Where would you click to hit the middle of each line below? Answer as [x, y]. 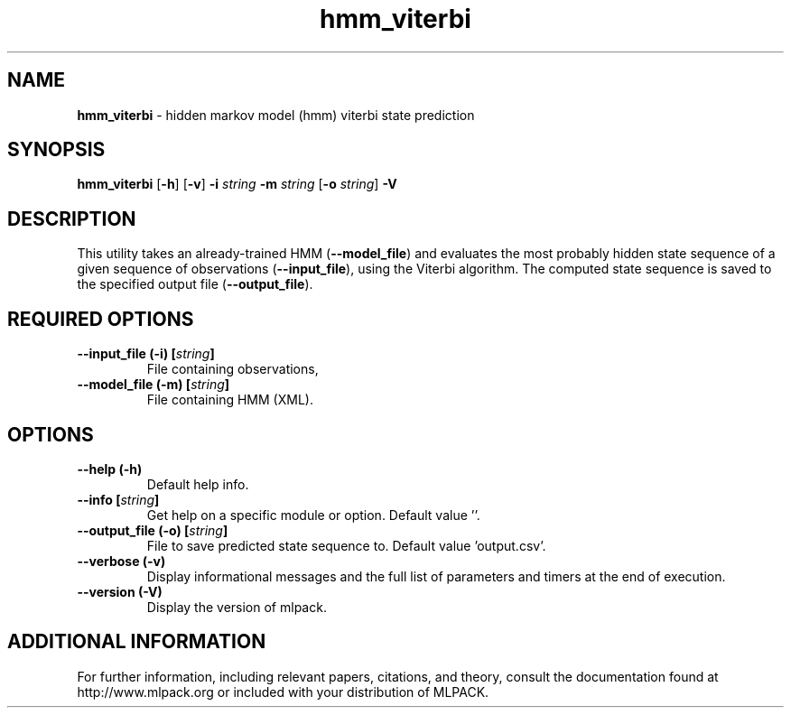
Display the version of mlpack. [237, 607]
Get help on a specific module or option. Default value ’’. [313, 515]
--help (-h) [110, 469]
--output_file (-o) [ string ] [153, 530]
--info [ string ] [118, 499]
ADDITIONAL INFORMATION [137, 642]
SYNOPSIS [56, 150]
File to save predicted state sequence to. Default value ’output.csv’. [346, 545]
